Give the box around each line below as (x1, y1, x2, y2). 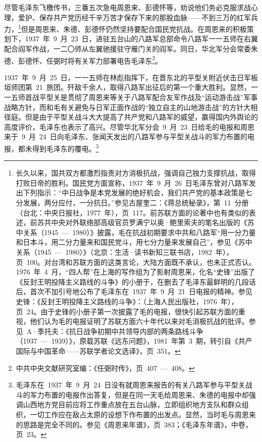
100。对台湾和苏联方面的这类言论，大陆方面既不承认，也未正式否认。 (26, 256, 256, 267)
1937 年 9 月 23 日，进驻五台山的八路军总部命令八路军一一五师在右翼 (25, 33, 258, 44)
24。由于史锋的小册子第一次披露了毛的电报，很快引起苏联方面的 (26, 306, 238, 316)
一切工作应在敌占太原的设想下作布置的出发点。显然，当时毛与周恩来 (30, 409, 256, 419)
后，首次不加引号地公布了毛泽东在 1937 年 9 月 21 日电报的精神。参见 (16, 286, 252, 297)
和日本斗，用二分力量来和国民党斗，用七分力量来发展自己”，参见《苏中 (16, 237, 252, 247)
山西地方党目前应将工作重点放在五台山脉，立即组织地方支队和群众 (23, 399, 242, 410)
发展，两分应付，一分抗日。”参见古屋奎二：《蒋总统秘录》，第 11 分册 (23, 197, 249, 208)
